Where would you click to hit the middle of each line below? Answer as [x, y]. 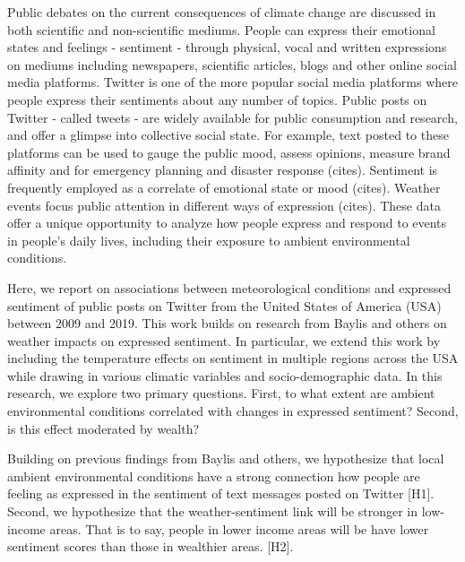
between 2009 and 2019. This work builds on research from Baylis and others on [227, 323]
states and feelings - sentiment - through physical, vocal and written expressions [227, 47]
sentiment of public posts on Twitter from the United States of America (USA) [224, 305]
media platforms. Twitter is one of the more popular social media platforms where [232, 82]
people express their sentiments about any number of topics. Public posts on [217, 99]
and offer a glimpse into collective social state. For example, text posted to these [228, 135]
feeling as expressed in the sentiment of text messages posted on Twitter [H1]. [221, 493]
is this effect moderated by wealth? [103, 428]
